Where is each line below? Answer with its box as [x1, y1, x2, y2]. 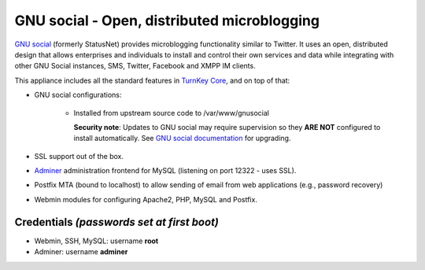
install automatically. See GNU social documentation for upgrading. [73, 134, 291, 143]
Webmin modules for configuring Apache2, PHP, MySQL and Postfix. [34, 194, 257, 204]
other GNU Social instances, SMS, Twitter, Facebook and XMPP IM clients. [14, 61, 256, 71]
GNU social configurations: [34, 91, 122, 100]
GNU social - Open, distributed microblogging [14, 12, 320, 29]
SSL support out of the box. [34, 151, 124, 161]
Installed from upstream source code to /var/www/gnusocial [73, 108, 269, 117]
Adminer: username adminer [34, 247, 128, 257]
